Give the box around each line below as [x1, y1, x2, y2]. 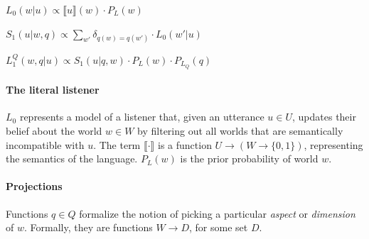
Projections [6, 179, 63, 194]
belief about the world [6, 123, 102, 138]
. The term [93, 137, 141, 152]
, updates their [292, 109, 356, 124]
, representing [304, 137, 363, 152]
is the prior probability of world [180, 151, 319, 166]
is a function [158, 137, 212, 152]
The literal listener [6, 82, 100, 97]
